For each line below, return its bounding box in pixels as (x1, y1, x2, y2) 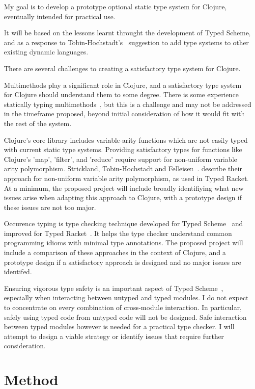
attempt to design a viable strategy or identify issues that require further (4, 331, 224, 341)
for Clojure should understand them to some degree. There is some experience (4, 89, 239, 100)
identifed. (4, 266, 32, 277)
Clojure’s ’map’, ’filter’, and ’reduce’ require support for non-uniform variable (4, 154, 237, 164)
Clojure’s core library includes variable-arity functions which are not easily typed (4, 134, 248, 145)
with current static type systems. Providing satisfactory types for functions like (4, 144, 242, 155)
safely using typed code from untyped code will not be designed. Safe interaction (4, 311, 247, 322)
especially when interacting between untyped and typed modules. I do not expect (4, 292, 249, 303)
